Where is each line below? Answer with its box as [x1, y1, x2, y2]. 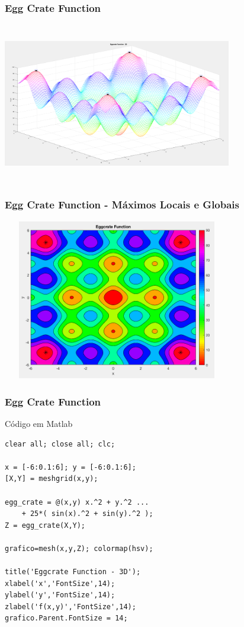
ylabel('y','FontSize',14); [5, 591, 115, 600]
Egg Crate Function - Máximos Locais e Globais [5, 197, 240, 212]
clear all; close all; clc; [5, 439, 115, 448]
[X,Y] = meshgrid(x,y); [5, 474, 98, 483]
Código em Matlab [5, 417, 73, 429]
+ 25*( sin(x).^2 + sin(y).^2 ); [21, 509, 153, 518]
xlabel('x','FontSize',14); [5, 579, 115, 588]
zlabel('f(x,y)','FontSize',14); [5, 602, 136, 611]
